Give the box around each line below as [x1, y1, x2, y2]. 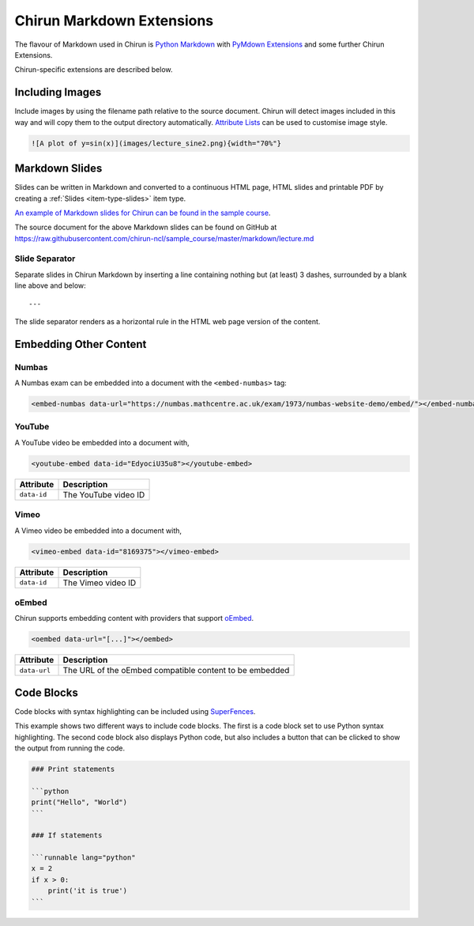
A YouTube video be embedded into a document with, [14, 437, 190, 447]
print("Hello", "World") [31, 798, 128, 807]
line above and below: [14, 281, 86, 290]
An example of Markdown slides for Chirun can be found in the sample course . [14, 208, 271, 217]
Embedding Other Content [14, 337, 147, 351]
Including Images [14, 85, 102, 99]
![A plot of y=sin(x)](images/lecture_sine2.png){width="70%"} [31, 138, 282, 148]
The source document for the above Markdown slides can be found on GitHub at [14, 222, 277, 232]
